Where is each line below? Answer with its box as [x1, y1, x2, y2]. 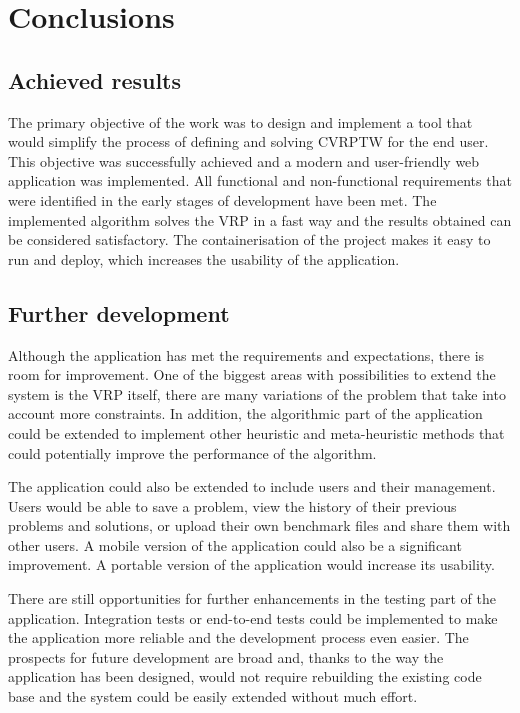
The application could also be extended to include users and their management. [8, 476, 496, 497]
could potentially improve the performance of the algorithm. [8, 442, 377, 463]
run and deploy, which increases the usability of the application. [8, 248, 400, 269]
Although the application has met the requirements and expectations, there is [8, 344, 485, 365]
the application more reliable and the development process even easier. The [8, 627, 469, 648]
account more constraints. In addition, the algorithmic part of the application [8, 403, 483, 424]
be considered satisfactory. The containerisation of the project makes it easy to [8, 229, 491, 250]
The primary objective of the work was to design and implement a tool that [8, 111, 473, 132]
